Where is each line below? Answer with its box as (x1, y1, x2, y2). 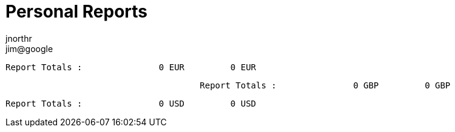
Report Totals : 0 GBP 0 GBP (200, 80, 451, 90)
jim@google (5, 43, 53, 54)
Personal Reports (5, 1, 147, 22)
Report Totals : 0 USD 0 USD (5, 98, 257, 108)
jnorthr (5, 33, 32, 44)
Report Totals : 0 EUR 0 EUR (5, 62, 257, 72)
